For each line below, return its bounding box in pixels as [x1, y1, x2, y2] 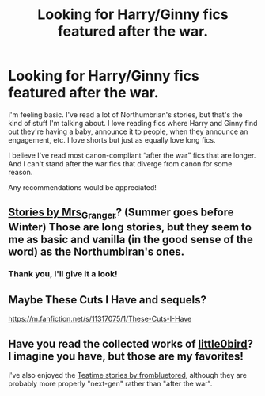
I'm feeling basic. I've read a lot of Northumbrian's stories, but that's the [8, 109, 243, 120]
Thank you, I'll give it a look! [8, 268, 118, 280]
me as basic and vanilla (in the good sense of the [8, 232, 253, 246]
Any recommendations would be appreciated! [8, 182, 157, 192]
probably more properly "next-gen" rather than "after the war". [8, 379, 213, 389]
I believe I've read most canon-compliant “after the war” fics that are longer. [8, 150, 256, 160]
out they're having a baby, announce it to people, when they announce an [8, 127, 248, 136]
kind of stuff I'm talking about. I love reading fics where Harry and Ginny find [8, 118, 258, 128]
